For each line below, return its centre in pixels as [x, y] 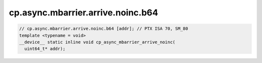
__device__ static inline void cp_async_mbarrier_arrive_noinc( [97, 42]
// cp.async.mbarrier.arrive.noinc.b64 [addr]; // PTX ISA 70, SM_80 [104, 29]
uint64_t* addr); [45, 49]
